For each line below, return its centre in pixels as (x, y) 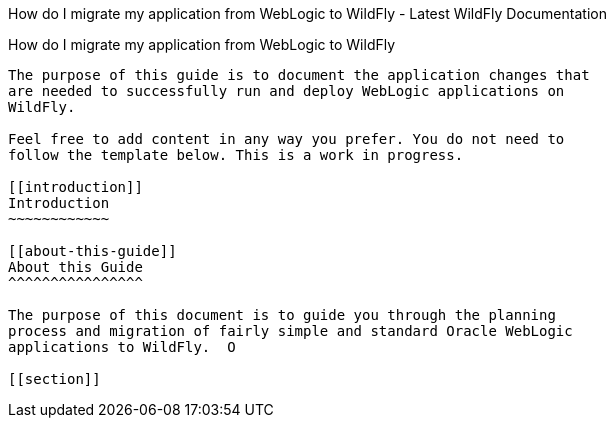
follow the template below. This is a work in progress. (236, 155)
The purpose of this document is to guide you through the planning (282, 315)
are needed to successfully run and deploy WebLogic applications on (286, 91)
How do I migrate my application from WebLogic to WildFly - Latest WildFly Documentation (307, 13)
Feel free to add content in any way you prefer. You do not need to (286, 139)
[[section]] (54, 379)
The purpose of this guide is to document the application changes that (299, 75)
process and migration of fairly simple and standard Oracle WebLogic (290, 331)
